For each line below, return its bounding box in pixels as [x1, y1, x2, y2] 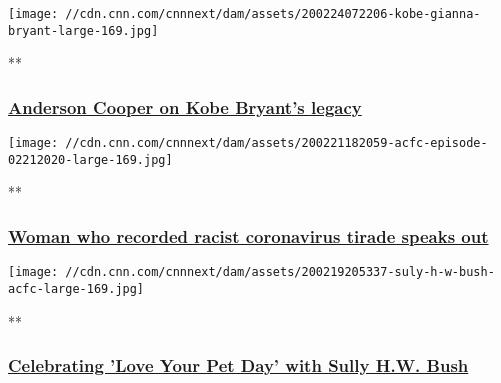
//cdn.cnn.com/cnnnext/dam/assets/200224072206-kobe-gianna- [65, 7, 481, 21]
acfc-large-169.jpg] [8, 281, 145, 296]
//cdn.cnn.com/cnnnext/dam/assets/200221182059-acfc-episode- [65, 136, 488, 151]
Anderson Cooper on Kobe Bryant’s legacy [8, 94, 362, 119]
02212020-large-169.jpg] [8, 152, 173, 167]
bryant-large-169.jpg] [8, 23, 159, 38]
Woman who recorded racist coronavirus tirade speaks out [8, 223, 489, 248]
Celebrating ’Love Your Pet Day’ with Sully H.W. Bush [8, 353, 469, 378]
